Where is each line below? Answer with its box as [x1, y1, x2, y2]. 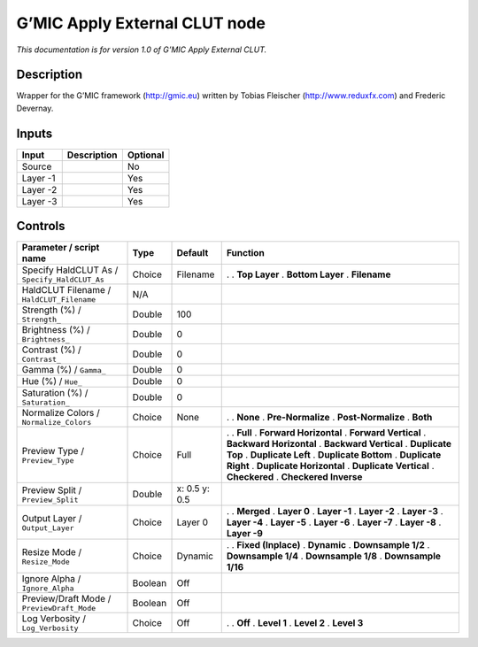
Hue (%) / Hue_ [21, 375, 83, 388]
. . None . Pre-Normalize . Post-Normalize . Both [226, 411, 433, 423]
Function [226, 247, 265, 259]
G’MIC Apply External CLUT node [16, 13, 266, 33]
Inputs [16, 126, 53, 141]
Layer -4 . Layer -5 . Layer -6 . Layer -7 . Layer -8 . [226, 516, 442, 528]
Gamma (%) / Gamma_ [21, 364, 106, 376]
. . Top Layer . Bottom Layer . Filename [226, 268, 391, 281]
